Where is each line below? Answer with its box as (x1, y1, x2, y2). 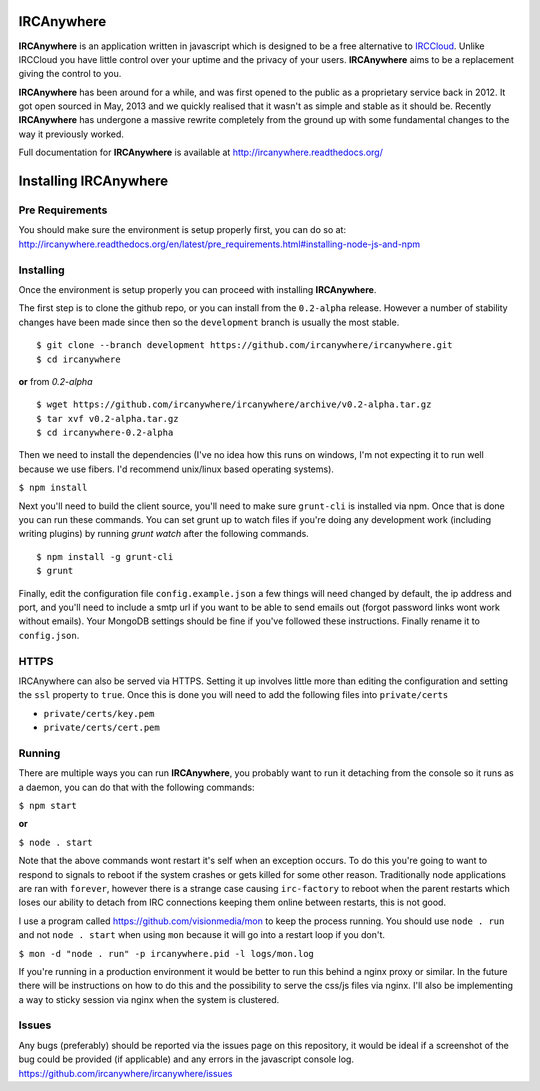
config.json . (18, 629, 80, 641)
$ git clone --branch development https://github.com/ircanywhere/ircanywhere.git (36, 340, 453, 351)
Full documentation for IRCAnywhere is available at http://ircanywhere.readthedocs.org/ (18, 146, 384, 159)
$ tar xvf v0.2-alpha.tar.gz (36, 413, 179, 424)
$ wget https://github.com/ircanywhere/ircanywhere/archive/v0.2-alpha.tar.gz (36, 399, 432, 410)
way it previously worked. (18, 128, 125, 140)
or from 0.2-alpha (18, 375, 93, 387)
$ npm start (18, 800, 77, 811)
